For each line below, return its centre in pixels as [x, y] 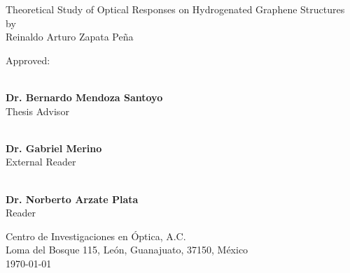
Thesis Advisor [37, 111]
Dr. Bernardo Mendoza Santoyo [84, 97]
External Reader [41, 162]
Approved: [28, 60]
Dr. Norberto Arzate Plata [72, 199]
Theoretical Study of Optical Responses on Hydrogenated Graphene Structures [175, 9]
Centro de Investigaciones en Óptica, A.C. [96, 236]
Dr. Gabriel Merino [54, 148]
